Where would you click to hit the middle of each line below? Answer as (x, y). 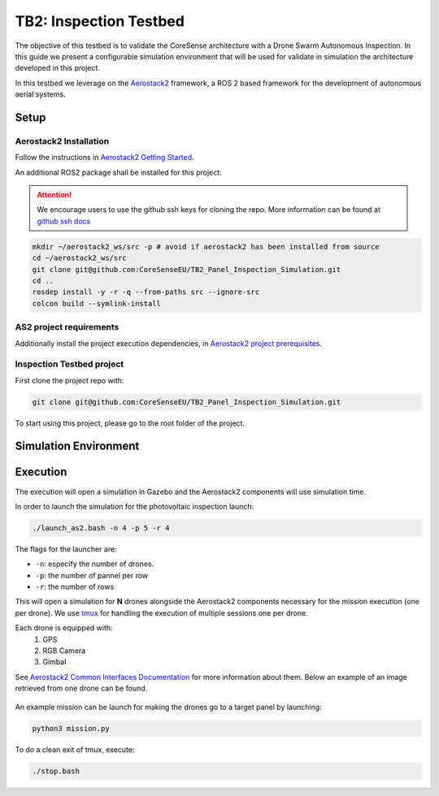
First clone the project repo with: (70, 380)
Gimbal (54, 662)
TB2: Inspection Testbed (100, 21)
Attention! (54, 195)
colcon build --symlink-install (97, 303)
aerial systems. (40, 94)
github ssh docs (64, 221)
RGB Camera (64, 651)
